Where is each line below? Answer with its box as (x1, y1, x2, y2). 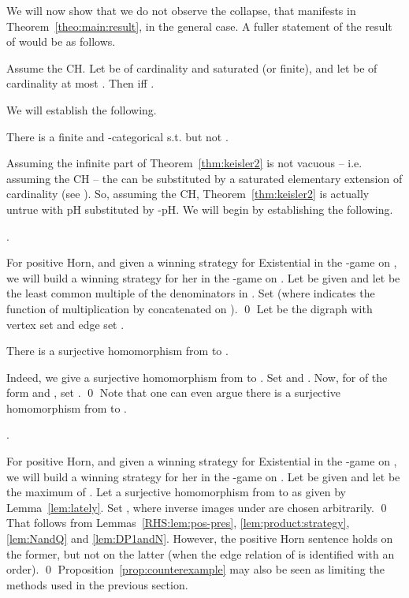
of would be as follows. (6, 33, 116, 50)
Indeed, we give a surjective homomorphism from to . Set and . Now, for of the (6, 368, 388, 385)
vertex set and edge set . (6, 316, 125, 332)
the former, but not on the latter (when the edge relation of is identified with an (6, 545, 395, 562)
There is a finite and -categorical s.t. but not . (6, 128, 229, 144)
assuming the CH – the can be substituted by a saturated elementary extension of (6, 170, 403, 186)
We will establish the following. (6, 101, 157, 118)
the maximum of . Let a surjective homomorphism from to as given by (6, 484, 347, 500)
